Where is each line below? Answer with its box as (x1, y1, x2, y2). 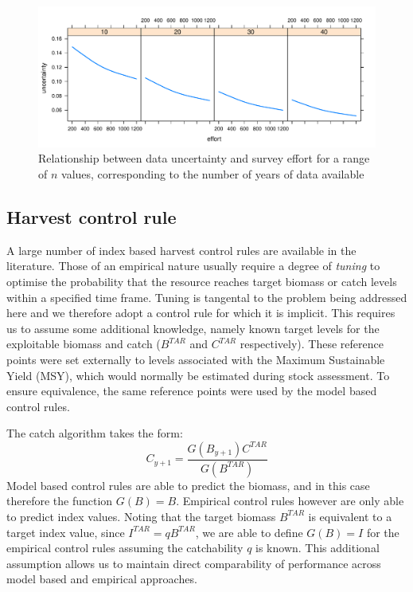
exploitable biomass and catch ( (6, 335, 161, 352)
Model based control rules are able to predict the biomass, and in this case (6, 476, 370, 493)
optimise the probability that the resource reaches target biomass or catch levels (6, 272, 397, 289)
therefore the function (6, 492, 113, 509)
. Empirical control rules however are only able (176, 492, 404, 509)
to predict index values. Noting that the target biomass (6, 508, 276, 524)
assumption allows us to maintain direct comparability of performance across (6, 555, 381, 571)
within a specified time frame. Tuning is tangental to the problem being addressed (6, 288, 407, 305)
